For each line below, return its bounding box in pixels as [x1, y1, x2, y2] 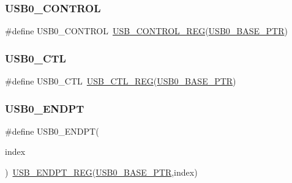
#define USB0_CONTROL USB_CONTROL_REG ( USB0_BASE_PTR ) [5, 24, 288, 37]
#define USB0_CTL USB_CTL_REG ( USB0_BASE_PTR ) [5, 75, 236, 88]
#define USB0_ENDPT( [5, 124, 99, 137]
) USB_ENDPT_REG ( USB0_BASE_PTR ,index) [5, 166, 198, 179]
